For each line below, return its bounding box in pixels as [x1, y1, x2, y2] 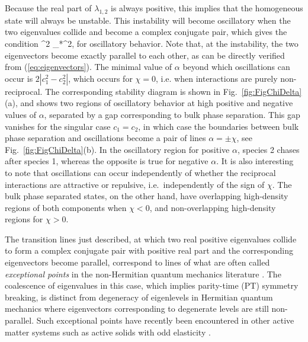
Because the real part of [5, 2, 92, 14]
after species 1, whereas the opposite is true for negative [5, 155, 208, 167]
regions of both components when [5, 201, 127, 213]
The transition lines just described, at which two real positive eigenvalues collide [5, 232, 297, 245]
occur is [5, 72, 33, 84]
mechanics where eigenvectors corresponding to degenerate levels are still [5, 302, 269, 315]
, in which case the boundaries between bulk [138, 120, 299, 132]
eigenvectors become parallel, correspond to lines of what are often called [5, 256, 270, 269]
